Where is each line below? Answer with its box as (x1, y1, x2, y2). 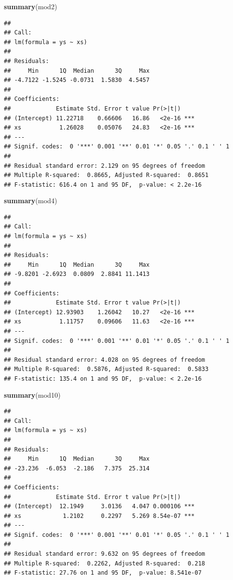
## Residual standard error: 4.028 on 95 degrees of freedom (4, 356, 205, 363)
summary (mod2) (4, 1, 57, 11)
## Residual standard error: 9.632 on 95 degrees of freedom (4, 550, 205, 558)
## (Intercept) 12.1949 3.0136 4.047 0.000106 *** (4, 503, 195, 510)
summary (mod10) (4, 389, 61, 400)
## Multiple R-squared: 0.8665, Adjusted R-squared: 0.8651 (4, 172, 209, 179)
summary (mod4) (4, 195, 57, 206)
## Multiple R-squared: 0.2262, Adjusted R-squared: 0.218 (4, 560, 205, 567)
